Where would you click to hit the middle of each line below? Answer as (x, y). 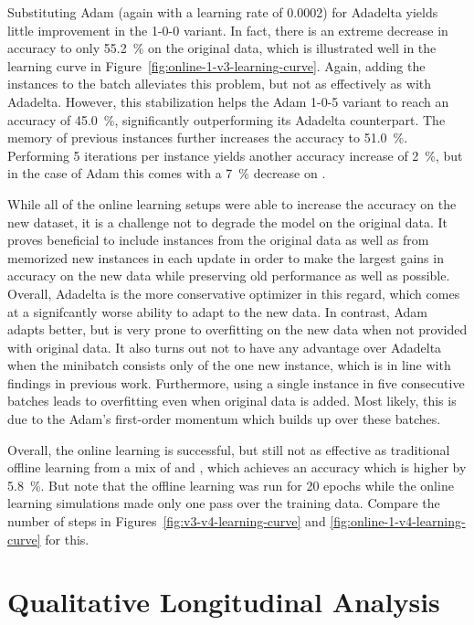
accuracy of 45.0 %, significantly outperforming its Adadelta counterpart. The (226, 119)
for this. (67, 539)
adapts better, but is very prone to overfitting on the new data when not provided (237, 329)
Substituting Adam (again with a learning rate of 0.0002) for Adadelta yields (223, 12)
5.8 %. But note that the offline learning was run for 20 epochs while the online (231, 485)
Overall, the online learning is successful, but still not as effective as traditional (229, 449)
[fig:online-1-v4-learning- (398, 521)
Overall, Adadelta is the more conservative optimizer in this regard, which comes (234, 293)
